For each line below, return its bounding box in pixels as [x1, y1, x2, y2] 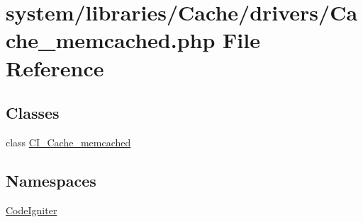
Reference [6, 53, 104, 82]
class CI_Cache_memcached [6, 134, 131, 149]
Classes [6, 102, 60, 124]
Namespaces [6, 169, 96, 191]
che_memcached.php [6, 25, 216, 54]
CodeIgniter [6, 202, 57, 217]
